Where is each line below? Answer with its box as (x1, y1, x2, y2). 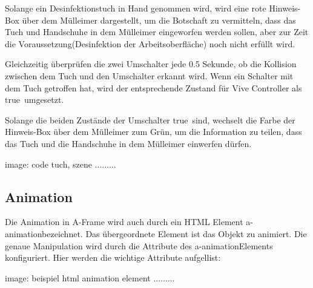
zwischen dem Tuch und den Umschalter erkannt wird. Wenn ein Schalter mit (5, 69, 294, 82)
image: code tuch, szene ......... (5, 157, 116, 170)
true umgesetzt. (5, 93, 64, 106)
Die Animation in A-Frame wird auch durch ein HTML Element (5, 215, 243, 228)
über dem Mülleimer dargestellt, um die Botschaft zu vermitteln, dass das (22, 13, 296, 26)
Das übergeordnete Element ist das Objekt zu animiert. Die (85, 227, 307, 240)
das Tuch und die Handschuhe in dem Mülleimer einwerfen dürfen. (5, 137, 252, 149)
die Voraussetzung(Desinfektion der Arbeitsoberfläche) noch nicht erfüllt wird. (5, 37, 295, 50)
